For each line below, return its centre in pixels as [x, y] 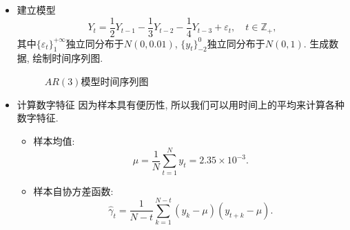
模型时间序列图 [115, 81]
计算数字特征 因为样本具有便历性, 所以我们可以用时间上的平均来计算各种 [181, 104]
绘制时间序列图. [68, 58]
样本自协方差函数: [73, 191]
